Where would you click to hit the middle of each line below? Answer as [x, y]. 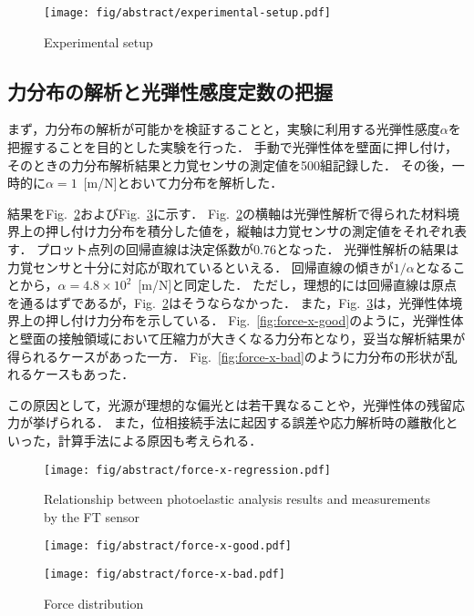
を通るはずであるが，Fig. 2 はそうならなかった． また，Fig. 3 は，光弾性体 [229, 302]
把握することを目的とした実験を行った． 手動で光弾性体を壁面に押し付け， [232, 147]
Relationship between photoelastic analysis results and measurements [237, 499]
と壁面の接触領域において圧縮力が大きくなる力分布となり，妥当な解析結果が [237, 338]
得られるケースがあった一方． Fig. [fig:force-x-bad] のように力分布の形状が [226, 356]
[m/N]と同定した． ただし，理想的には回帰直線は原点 [297, 285]
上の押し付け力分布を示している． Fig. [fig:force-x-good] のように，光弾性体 [242, 320]
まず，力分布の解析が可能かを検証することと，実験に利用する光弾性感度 [224, 129]
